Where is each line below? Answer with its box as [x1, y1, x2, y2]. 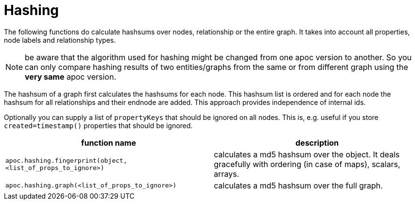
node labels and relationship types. [4, 35, 116, 44]
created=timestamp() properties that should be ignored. [4, 121, 193, 130]
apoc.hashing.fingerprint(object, [5, 156, 127, 164]
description [295, 137, 339, 148]
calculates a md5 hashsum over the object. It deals [214, 149, 400, 159]
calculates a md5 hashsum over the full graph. [214, 180, 383, 190]
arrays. [214, 169, 240, 179]
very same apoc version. [25, 71, 116, 82]
